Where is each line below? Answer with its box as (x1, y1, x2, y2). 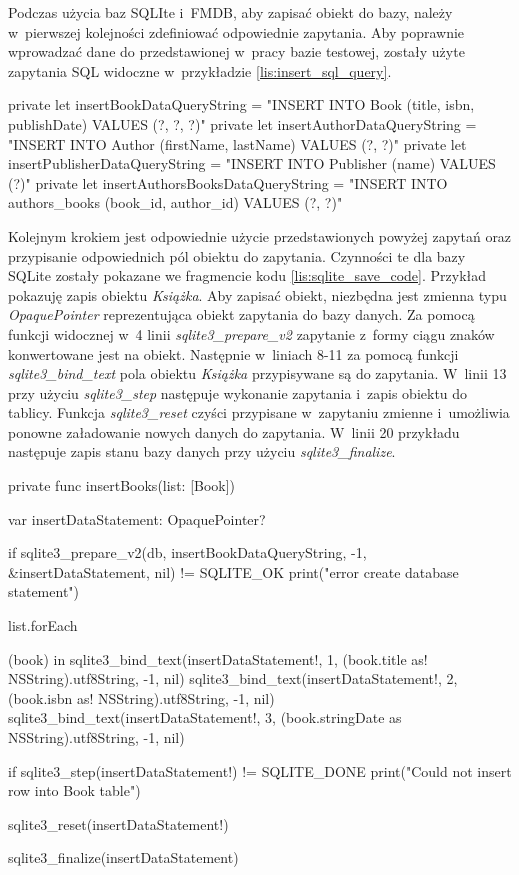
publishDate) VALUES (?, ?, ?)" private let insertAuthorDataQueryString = (8, 113, 477, 134)
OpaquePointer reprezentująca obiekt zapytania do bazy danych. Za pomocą (8, 304, 475, 325)
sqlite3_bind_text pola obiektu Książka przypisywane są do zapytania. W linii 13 (8, 363, 507, 384)
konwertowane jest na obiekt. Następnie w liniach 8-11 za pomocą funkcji (8, 343, 459, 364)
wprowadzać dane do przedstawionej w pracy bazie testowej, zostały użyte (8, 41, 465, 62)
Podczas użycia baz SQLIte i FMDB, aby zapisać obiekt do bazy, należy (8, 2, 453, 22)
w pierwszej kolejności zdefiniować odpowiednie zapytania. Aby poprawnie (8, 21, 465, 42)
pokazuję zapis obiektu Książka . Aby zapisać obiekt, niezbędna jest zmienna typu (8, 284, 507, 305)
